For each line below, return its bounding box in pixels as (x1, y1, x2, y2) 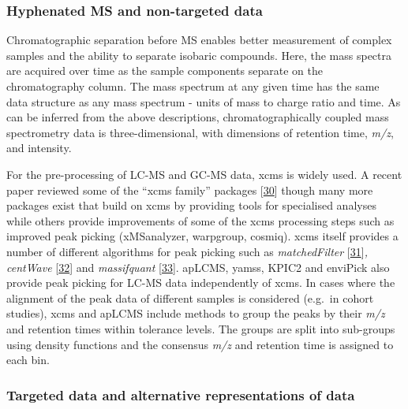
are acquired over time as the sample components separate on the (6, 62, 323, 79)
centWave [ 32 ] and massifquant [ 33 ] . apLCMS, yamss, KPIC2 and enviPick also (6, 258, 390, 275)
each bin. (6, 351, 50, 368)
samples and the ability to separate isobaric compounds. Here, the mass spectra (6, 46, 392, 63)
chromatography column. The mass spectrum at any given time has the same (6, 78, 380, 94)
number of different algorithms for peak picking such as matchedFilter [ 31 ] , (6, 243, 368, 259)
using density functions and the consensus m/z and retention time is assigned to (6, 336, 394, 352)
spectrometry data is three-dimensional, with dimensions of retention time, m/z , (6, 124, 394, 140)
